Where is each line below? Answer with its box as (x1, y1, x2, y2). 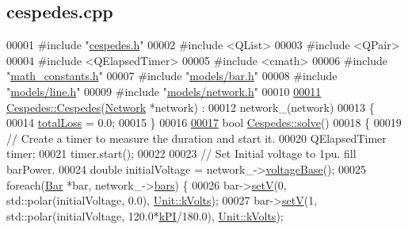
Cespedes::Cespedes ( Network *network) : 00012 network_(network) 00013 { (6, 98, 375, 115)
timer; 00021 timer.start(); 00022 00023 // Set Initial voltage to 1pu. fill (6, 145, 357, 162)
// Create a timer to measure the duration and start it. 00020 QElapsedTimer (6, 129, 387, 146)
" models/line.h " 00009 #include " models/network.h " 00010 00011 (6, 82, 322, 99)
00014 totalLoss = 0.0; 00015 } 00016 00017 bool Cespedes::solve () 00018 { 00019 (6, 114, 402, 131)
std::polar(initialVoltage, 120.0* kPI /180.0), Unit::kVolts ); (6, 207, 284, 224)
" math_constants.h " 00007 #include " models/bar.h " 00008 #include (6, 67, 337, 84)
